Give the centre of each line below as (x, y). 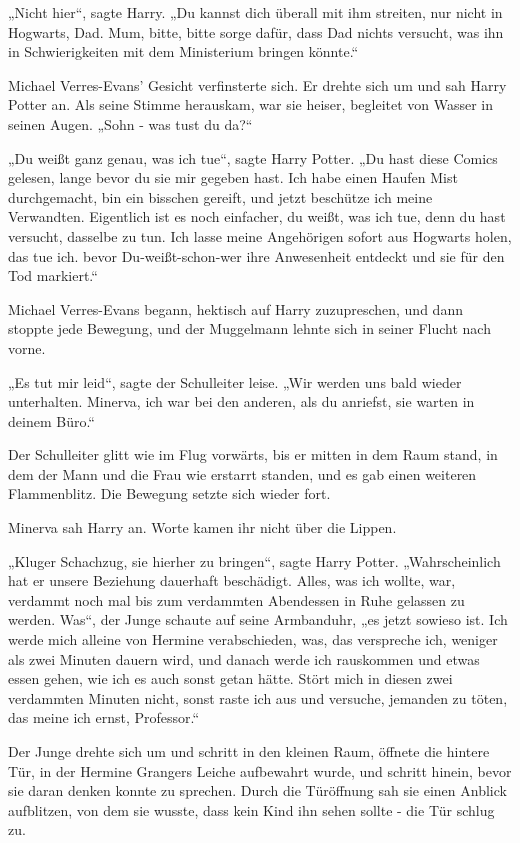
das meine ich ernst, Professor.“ (104, 717)
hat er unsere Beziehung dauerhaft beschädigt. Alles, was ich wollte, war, (232, 580)
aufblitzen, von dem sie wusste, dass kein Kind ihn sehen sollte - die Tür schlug (251, 809)
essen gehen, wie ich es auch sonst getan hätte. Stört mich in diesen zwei (230, 678)
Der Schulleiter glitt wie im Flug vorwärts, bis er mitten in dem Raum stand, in (253, 454)
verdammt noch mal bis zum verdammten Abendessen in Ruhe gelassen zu (236, 599)
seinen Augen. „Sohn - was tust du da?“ (130, 123)
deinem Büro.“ (51, 420)
